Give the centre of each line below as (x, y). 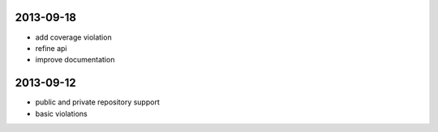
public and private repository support (97, 102)
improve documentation (75, 60)
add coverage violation (74, 37)
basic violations (62, 113)
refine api (51, 48)
